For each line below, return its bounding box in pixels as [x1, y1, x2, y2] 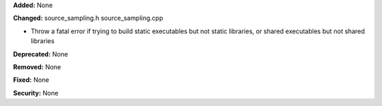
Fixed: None [13, 76, 50, 84]
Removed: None [13, 62, 62, 71]
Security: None [13, 88, 59, 97]
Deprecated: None [13, 49, 69, 58]
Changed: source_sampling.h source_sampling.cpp [13, 14, 163, 23]
